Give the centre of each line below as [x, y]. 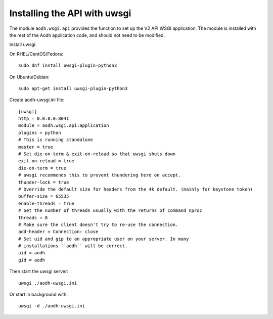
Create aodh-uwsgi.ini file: [37, 100]
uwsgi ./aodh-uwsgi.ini [48, 283]
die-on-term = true [42, 168]
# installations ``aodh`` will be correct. [73, 246]
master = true [36, 147]
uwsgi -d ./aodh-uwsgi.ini [52, 306]
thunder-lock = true [44, 182]
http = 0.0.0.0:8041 [44, 119]
